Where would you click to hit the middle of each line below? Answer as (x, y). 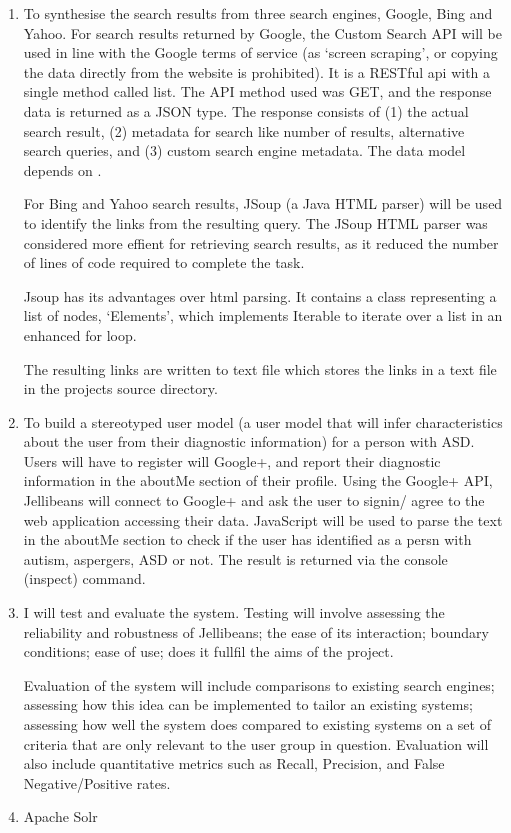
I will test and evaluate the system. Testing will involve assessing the (234, 612)
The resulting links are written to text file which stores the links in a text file (260, 368)
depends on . (62, 169)
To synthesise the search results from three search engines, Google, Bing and (258, 13)
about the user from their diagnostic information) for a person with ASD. (249, 441)
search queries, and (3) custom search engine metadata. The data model (244, 150)
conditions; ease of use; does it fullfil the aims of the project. (208, 651)
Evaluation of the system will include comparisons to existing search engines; (259, 684)
